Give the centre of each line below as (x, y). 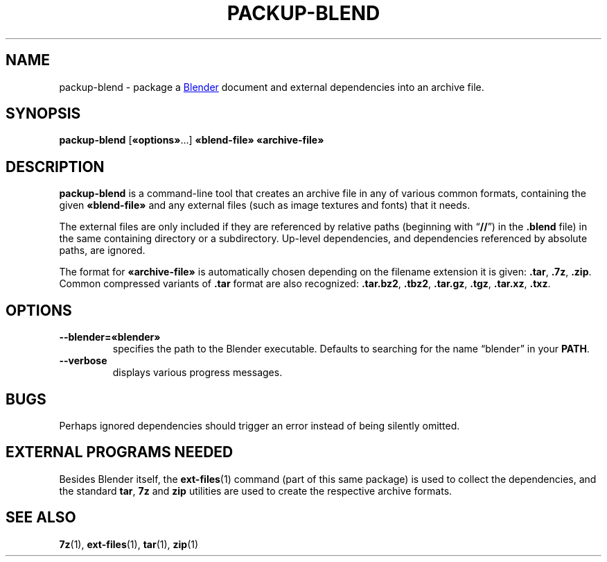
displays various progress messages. (197, 373)
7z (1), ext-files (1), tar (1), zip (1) (129, 544)
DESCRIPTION (55, 167)
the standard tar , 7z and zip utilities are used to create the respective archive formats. (256, 491)
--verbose (83, 361)
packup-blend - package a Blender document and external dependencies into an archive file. (272, 87)
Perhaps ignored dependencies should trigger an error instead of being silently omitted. (259, 425)
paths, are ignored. (102, 250)
